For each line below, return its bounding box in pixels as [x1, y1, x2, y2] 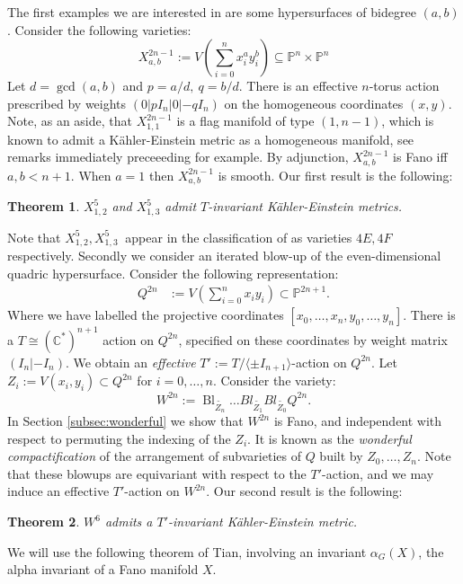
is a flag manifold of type [176, 111, 315, 130]
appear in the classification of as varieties [125, 227, 352, 246]
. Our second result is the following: [206, 482, 403, 500]
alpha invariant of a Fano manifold [7, 560, 199, 579]
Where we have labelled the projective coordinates [7, 305, 284, 324]
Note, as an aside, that [7, 111, 132, 130]
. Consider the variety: [212, 371, 336, 390]
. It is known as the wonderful [247, 429, 412, 447]
